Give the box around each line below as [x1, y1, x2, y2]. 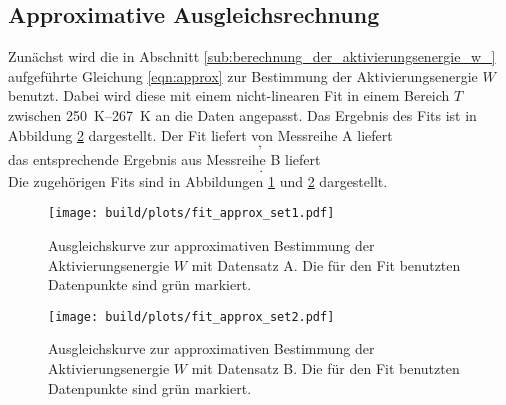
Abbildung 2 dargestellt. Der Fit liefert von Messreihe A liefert [8, 124, 393, 145]
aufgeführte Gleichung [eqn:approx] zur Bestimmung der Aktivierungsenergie [8, 65, 478, 86]
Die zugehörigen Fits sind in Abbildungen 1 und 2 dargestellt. [8, 170, 388, 191]
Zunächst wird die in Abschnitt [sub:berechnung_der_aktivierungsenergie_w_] [8, 46, 496, 67]
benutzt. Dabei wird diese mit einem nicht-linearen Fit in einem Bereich [8, 85, 450, 106]
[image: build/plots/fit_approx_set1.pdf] [48, 206, 335, 221]
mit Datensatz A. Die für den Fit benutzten [191, 254, 461, 275]
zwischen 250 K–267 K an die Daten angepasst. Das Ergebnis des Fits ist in [8, 104, 477, 125]
